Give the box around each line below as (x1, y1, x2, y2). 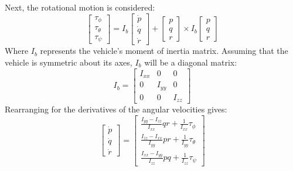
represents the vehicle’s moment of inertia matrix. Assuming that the (40, 45, 288, 57)
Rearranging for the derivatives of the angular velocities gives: (5, 103, 227, 115)
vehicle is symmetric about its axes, (5, 56, 132, 68)
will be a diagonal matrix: (144, 56, 237, 68)
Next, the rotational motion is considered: (5, 1, 155, 13)
